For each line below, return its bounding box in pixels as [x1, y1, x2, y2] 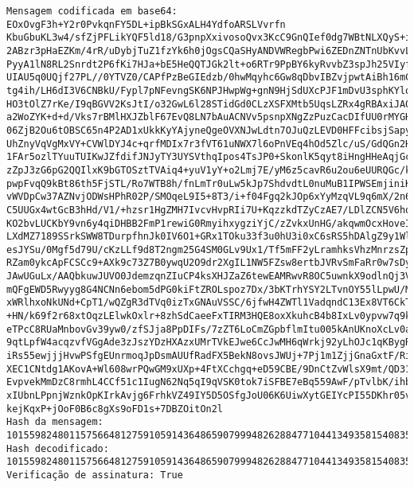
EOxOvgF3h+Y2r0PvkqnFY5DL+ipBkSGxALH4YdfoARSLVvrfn [6, 18, 286, 30]
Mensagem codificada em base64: [6, 6, 178, 17]
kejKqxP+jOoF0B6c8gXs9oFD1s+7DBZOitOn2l [6, 403, 224, 415]
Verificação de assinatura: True [6, 469, 183, 481]
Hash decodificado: [6, 442, 109, 454]
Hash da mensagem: [6, 416, 103, 428]
